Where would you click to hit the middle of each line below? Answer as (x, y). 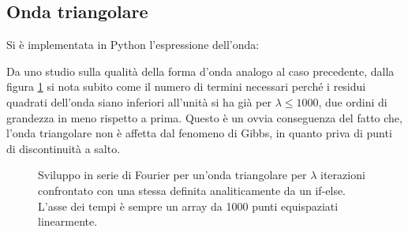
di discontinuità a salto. (64, 148)
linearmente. (68, 221)
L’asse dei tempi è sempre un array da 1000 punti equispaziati (188, 206)
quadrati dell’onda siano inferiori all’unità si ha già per (139, 101)
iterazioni (343, 175)
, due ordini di (353, 101)
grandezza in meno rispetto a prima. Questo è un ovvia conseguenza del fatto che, (204, 117)
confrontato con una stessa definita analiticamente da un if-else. (192, 190)
